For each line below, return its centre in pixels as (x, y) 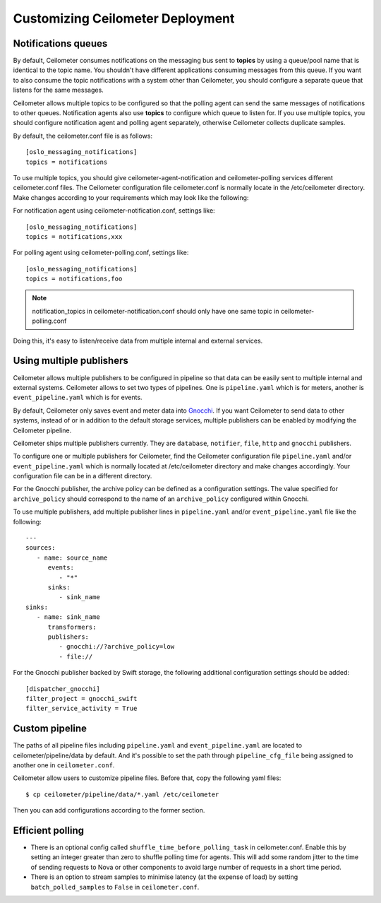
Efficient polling (49, 830)
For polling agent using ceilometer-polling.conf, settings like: (101, 253)
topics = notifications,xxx (74, 236)
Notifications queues (60, 43)
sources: (41, 548)
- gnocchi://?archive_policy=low (117, 647)
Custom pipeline (50, 729)
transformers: (72, 627)
